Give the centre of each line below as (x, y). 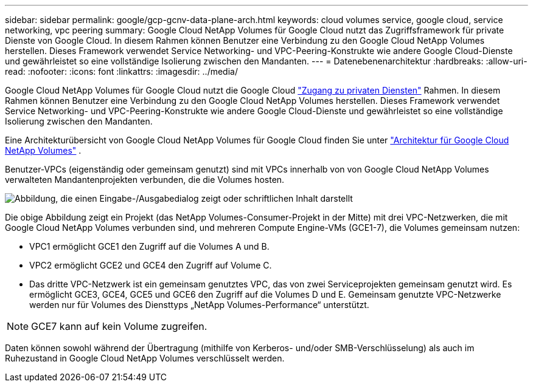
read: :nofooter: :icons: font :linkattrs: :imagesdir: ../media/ (121, 71)
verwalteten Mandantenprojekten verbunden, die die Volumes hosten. (145, 180)
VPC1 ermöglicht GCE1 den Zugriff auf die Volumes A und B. (149, 246)
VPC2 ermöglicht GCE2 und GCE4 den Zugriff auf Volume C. (151, 265)
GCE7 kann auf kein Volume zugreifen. (119, 326)
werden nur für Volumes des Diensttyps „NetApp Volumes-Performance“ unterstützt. (199, 305)
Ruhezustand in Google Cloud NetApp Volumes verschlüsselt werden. (145, 358)
